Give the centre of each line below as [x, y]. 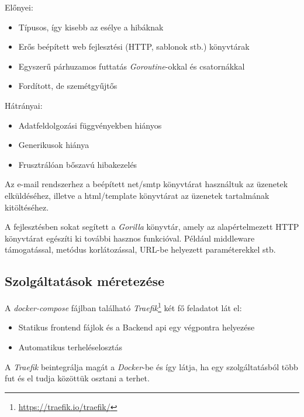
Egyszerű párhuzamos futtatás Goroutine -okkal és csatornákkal [132, 66]
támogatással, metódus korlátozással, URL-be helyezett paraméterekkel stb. [140, 249]
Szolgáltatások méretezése [85, 281]
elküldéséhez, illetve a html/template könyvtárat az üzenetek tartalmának [137, 195]
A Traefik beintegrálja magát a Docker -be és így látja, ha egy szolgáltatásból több [151, 366]
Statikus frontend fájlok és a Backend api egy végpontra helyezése [137, 327]
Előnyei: [19, 7]
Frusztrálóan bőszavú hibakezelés [78, 164]
